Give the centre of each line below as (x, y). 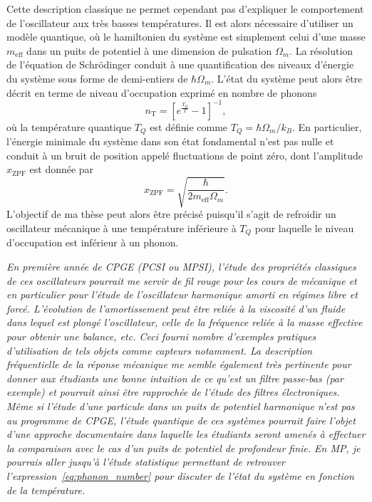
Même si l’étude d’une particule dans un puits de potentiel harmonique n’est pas (181, 406)
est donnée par (62, 169)
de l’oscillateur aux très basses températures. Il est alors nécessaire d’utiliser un (180, 22)
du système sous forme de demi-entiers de (97, 78)
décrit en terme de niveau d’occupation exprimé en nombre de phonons (162, 92)
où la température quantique (69, 126)
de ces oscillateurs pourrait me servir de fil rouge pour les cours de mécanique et (182, 280)
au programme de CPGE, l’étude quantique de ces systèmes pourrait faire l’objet (181, 420)
